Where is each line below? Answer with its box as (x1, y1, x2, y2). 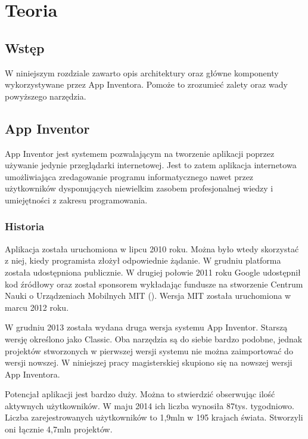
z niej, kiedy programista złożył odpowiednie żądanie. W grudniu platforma (5, 254, 281, 267)
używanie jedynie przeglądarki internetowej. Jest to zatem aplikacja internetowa (5, 159, 297, 171)
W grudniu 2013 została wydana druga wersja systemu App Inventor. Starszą (5, 321, 288, 333)
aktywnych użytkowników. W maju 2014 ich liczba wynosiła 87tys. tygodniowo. (5, 399, 294, 412)
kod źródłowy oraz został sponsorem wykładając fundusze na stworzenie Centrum (5, 277, 303, 290)
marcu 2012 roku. (5, 301, 69, 313)
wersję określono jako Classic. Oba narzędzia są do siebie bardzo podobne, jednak (5, 332, 303, 345)
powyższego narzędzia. (5, 89, 86, 102)
